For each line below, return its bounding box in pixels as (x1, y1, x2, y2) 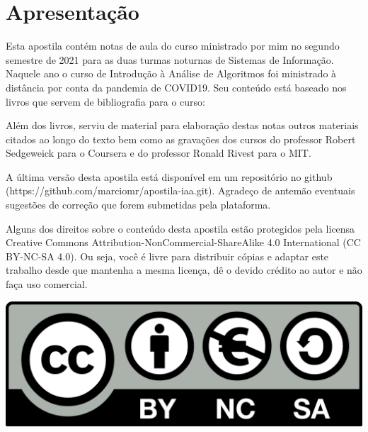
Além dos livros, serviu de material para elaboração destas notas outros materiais (6, 118, 359, 133)
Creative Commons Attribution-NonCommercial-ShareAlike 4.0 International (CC (6, 235, 361, 250)
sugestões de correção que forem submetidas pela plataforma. (6, 197, 271, 212)
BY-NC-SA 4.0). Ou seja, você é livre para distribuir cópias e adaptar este (6, 248, 329, 263)
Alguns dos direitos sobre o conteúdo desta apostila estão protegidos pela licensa (6, 221, 355, 236)
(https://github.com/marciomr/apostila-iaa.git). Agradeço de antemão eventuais (6, 183, 355, 198)
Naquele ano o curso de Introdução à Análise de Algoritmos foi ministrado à (6, 66, 337, 81)
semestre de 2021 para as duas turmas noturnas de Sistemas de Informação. (6, 52, 334, 67)
